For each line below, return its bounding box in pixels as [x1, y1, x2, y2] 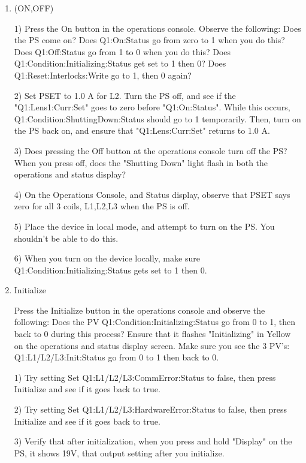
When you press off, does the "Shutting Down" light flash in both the [14, 156, 268, 169]
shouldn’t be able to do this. [14, 231, 119, 244]
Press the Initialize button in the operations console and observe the [14, 303, 265, 316]
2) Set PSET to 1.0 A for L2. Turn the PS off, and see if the [14, 89, 236, 101]
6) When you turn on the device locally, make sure [14, 252, 200, 264]
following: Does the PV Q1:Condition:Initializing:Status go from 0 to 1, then [14, 315, 296, 328]
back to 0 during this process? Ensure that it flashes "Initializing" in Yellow [14, 327, 291, 340]
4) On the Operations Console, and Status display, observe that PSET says [14, 188, 290, 200]
